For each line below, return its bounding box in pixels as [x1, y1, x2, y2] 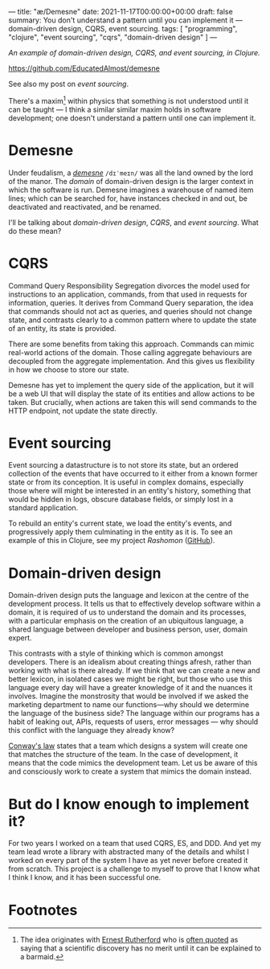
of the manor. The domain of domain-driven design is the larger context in [8, 176, 254, 186]
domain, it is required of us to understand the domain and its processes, [8, 607, 247, 617]
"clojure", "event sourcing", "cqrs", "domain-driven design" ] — [8, 32, 218, 42]
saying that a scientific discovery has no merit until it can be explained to [19, 943, 262, 953]
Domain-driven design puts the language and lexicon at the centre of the [8, 591, 249, 600]
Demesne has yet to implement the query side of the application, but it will [8, 380, 255, 390]
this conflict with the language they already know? [8, 726, 175, 735]
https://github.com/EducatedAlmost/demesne [8, 63, 161, 73]
